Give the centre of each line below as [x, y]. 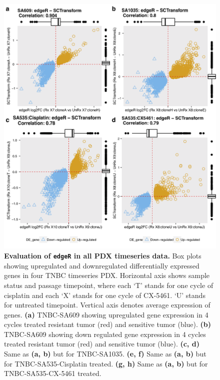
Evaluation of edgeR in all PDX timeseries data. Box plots [103, 256]
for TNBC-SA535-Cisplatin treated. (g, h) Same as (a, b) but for [106, 363]
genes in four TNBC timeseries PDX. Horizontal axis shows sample [107, 275]
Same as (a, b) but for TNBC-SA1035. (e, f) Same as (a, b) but [105, 354]
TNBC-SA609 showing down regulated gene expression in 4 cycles [105, 334]
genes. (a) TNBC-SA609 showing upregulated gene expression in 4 [106, 314]
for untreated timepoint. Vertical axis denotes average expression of [107, 305]
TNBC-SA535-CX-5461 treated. [53, 373]
